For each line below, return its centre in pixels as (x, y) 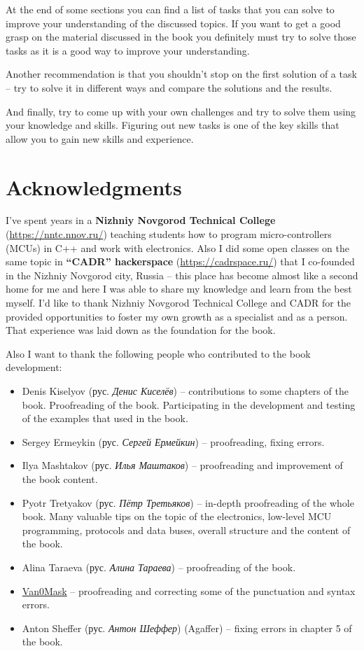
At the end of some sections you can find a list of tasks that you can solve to (170, 9)
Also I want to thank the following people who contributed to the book (158, 353)
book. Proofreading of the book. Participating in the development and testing (189, 404)
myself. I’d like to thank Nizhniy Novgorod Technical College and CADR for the (178, 303)
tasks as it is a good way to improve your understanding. (128, 50)
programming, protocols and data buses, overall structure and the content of (186, 530)
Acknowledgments (94, 187)
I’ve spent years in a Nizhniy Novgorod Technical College (141, 220)
